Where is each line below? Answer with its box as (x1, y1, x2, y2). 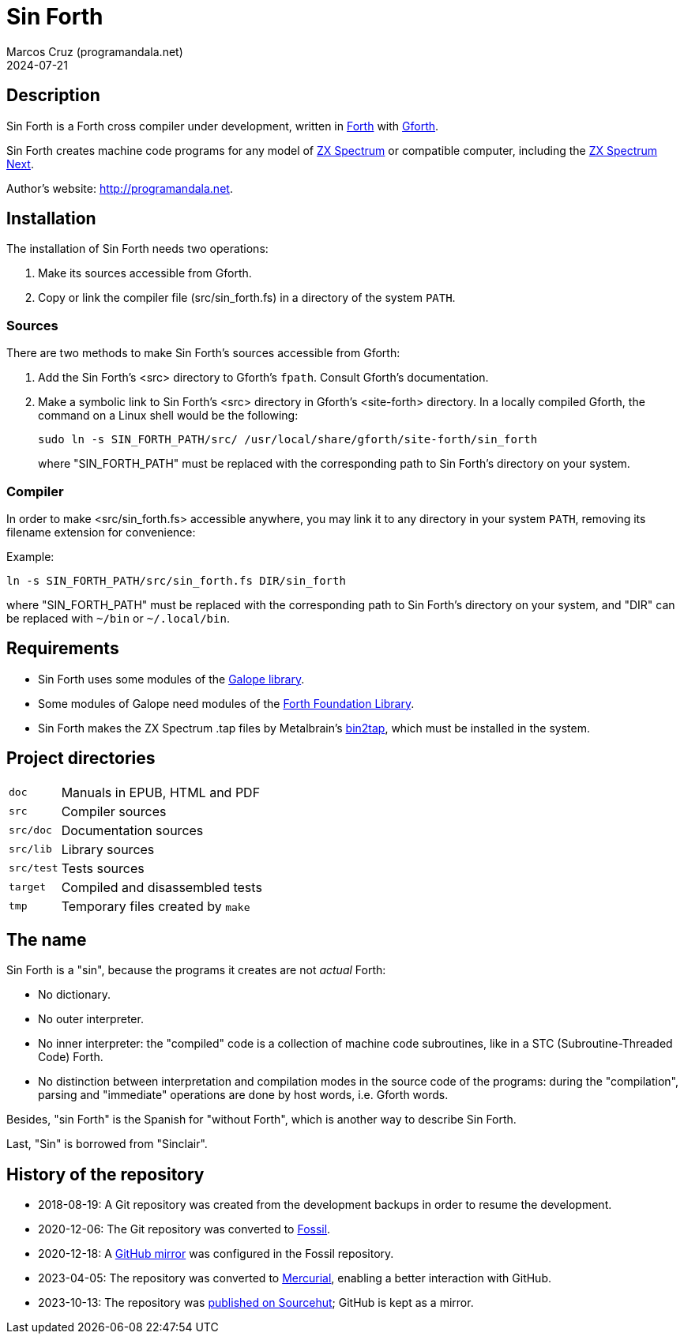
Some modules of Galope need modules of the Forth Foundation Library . (38, 696, 415, 710)
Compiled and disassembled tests (61, 879, 262, 895)
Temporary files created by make (61, 898, 250, 914)
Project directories (6, 748, 156, 769)
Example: (6, 549, 54, 563)
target (9, 881, 46, 894)
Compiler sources (61, 803, 167, 819)
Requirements (6, 638, 119, 659)
